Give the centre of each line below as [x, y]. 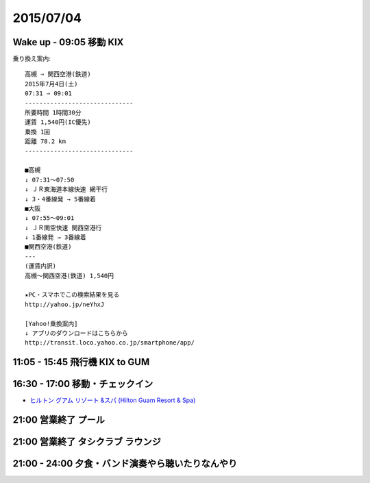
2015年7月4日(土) [51, 84]
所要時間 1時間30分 [53, 113]
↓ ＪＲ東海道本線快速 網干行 [66, 189]
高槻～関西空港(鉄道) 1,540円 [70, 275]
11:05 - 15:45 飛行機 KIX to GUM [81, 362]
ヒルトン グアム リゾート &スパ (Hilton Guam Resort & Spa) [113, 400]
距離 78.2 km [46, 141]
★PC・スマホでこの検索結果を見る [72, 295]
